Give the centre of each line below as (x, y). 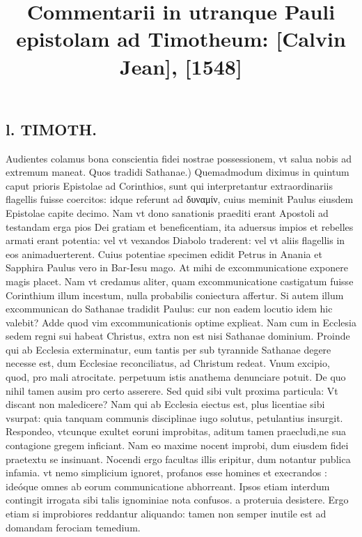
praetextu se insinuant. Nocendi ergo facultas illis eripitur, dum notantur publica (178, 459)
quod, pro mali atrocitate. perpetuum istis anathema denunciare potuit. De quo (176, 377)
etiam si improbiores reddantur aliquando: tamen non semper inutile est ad (166, 513)
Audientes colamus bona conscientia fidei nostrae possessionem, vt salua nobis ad (179, 158)
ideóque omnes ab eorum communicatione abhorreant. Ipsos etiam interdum (168, 486)
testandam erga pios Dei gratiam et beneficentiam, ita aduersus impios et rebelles (180, 226)
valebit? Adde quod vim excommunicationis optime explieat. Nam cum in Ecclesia (181, 322)
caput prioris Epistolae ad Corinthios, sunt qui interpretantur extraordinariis (170, 185)
